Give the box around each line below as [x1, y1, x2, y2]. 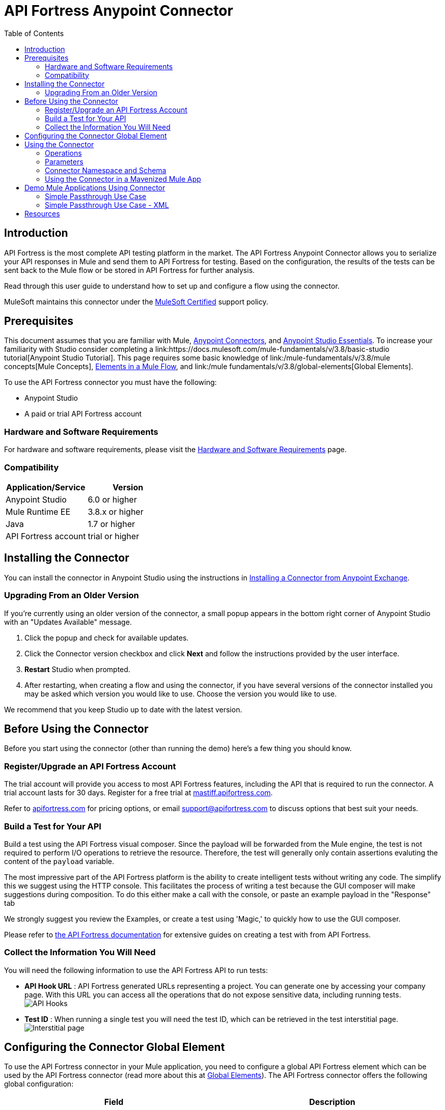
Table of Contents [4, 29, 64, 38]
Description [309, 1097, 355, 1107]
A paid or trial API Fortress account [24, 409, 142, 419]
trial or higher [88, 531, 140, 541]
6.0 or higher [88, 494, 137, 505]
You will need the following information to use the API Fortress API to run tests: [4, 965, 268, 975]
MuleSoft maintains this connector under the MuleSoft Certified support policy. [4, 297, 268, 306]
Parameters [45, 157, 84, 166]
